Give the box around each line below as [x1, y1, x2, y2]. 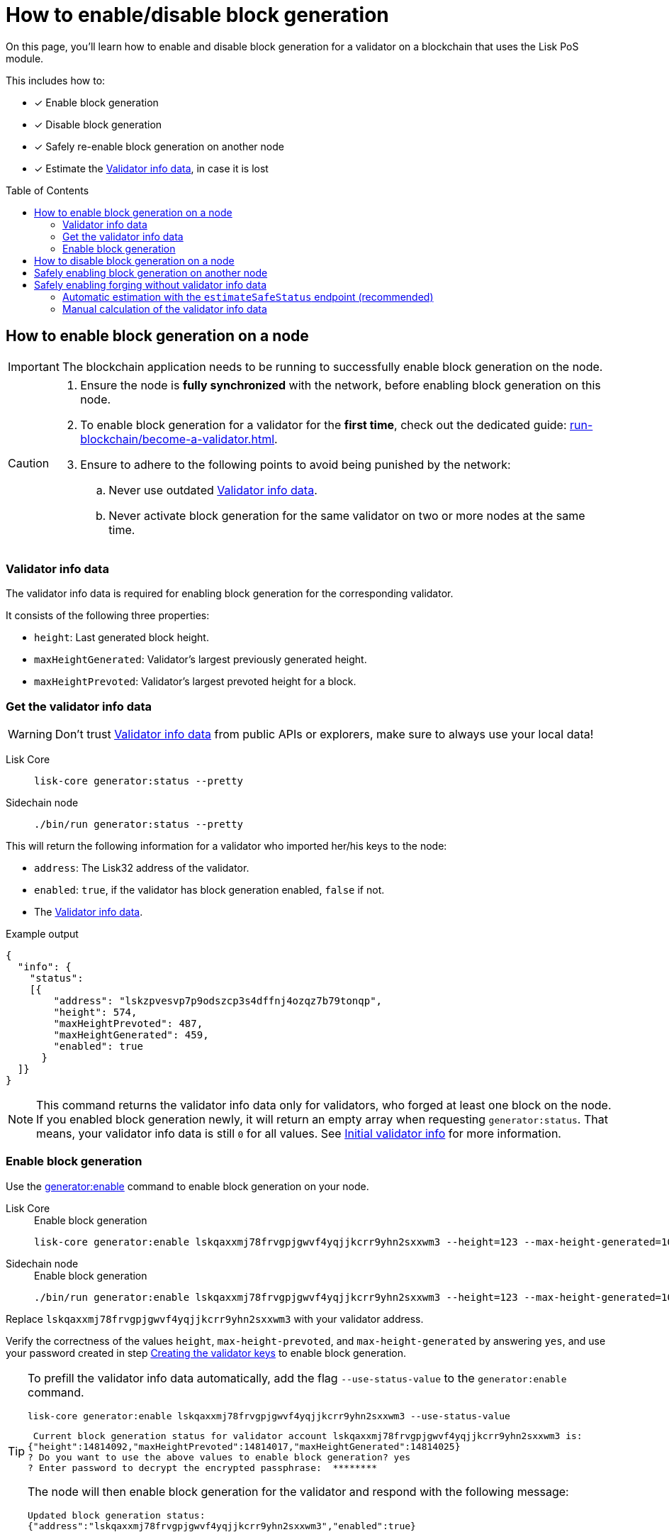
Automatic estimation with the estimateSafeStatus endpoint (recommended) [62, 290, 434, 303]
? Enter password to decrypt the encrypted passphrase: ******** [28, 1462, 378, 1473]
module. [6, 52, 44, 65]
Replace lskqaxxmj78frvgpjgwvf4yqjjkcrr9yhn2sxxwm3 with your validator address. [6, 1312, 424, 1325]
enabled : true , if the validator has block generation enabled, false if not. [34, 884, 385, 897]
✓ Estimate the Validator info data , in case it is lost [34, 162, 269, 174]
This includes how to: [6, 74, 106, 87]
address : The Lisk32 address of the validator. [34, 862, 249, 875]
